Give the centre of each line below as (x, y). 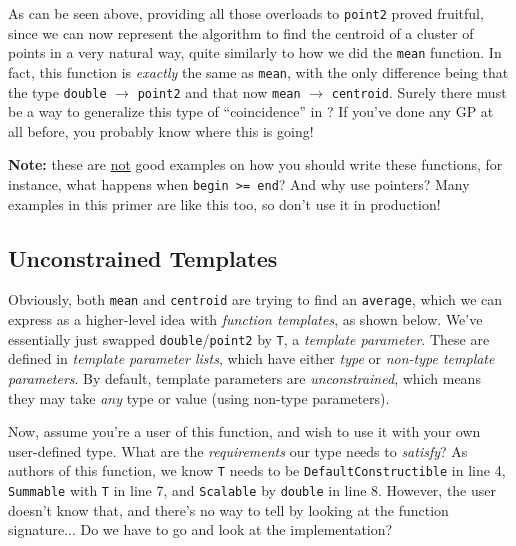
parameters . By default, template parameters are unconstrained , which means (244, 377)
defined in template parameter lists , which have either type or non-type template (251, 358)
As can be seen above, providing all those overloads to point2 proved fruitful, (246, 13)
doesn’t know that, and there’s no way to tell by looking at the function (228, 509)
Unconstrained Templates (143, 257)
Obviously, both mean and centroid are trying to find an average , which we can (255, 299)
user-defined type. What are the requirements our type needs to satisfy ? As (238, 450)
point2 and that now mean (219, 91)
